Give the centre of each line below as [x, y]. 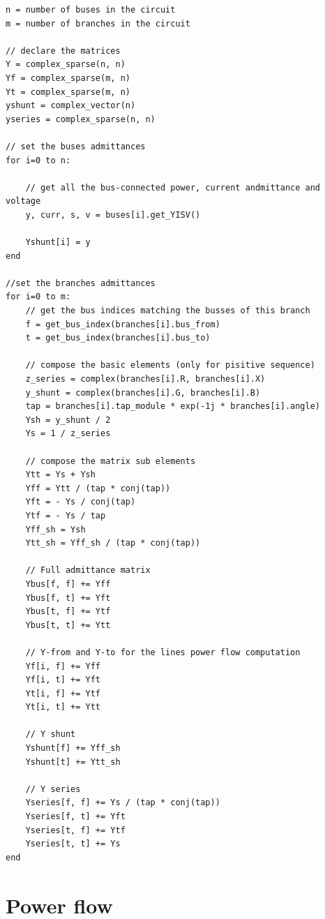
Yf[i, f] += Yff [63, 666]
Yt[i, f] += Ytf [63, 693]
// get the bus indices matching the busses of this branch [168, 311]
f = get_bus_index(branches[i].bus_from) [123, 324]
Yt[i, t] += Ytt [63, 707]
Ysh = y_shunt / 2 [68, 420]
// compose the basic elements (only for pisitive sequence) [170, 365]
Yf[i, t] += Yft [63, 680]
